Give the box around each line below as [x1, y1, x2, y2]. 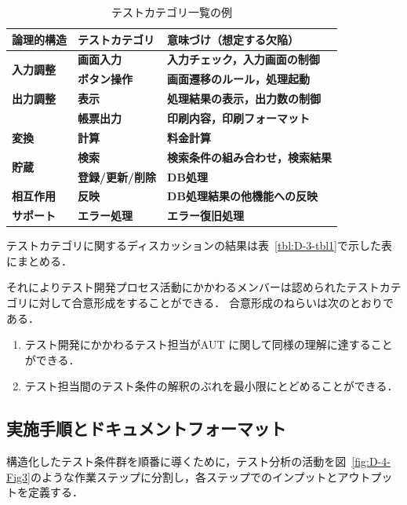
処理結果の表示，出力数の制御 [167, 90, 322, 107]
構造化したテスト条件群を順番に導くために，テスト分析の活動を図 [6, 453, 347, 470]
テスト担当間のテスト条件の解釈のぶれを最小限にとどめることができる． [24, 378, 398, 394]
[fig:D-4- [351, 453, 391, 470]
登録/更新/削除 [78, 168, 157, 185]
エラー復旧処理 [167, 207, 245, 224]
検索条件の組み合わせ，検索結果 [167, 148, 333, 165]
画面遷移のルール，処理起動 [167, 71, 311, 87]
